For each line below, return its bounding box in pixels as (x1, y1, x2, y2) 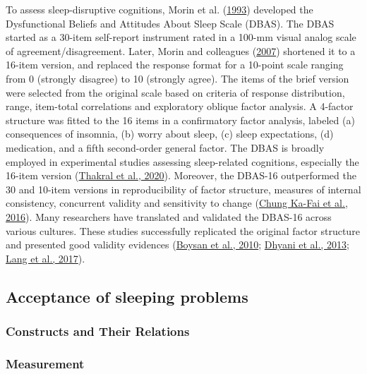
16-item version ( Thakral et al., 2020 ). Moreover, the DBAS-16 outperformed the (6, 168, 356, 183)
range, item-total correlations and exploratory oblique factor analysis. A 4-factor (6, 99, 354, 114)
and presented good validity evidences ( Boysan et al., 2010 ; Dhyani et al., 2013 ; (6, 237, 349, 252)
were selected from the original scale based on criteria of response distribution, (6, 85, 345, 99)
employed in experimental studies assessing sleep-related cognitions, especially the (6, 154, 359, 169)
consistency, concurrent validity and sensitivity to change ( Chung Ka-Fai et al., (6, 195, 348, 210)
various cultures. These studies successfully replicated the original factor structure (6, 223, 360, 238)
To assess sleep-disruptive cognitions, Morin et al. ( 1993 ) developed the (6, 2, 313, 16)
